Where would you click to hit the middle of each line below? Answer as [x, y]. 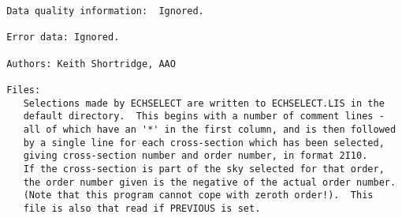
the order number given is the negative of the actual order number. [210, 182]
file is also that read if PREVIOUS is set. [142, 208]
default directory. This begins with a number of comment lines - [204, 117]
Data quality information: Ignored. [105, 11]
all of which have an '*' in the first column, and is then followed [210, 129]
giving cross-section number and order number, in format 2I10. [195, 156]
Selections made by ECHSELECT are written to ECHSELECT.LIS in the [204, 103]
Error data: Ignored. [63, 38]
